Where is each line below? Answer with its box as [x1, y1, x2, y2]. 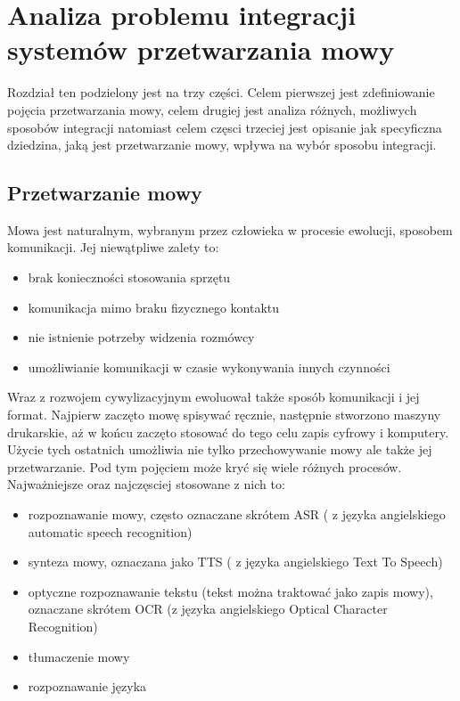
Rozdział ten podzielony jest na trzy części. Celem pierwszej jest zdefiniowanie [7, 83, 435, 102]
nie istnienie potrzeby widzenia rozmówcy [28, 328, 255, 346]
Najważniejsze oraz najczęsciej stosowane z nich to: [7, 475, 285, 493]
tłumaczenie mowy [28, 647, 130, 665]
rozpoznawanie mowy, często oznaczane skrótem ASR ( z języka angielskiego [28, 505, 446, 524]
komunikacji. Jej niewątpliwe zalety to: [7, 238, 219, 257]
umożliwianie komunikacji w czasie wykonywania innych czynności [28, 357, 390, 376]
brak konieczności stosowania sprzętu [28, 268, 231, 287]
